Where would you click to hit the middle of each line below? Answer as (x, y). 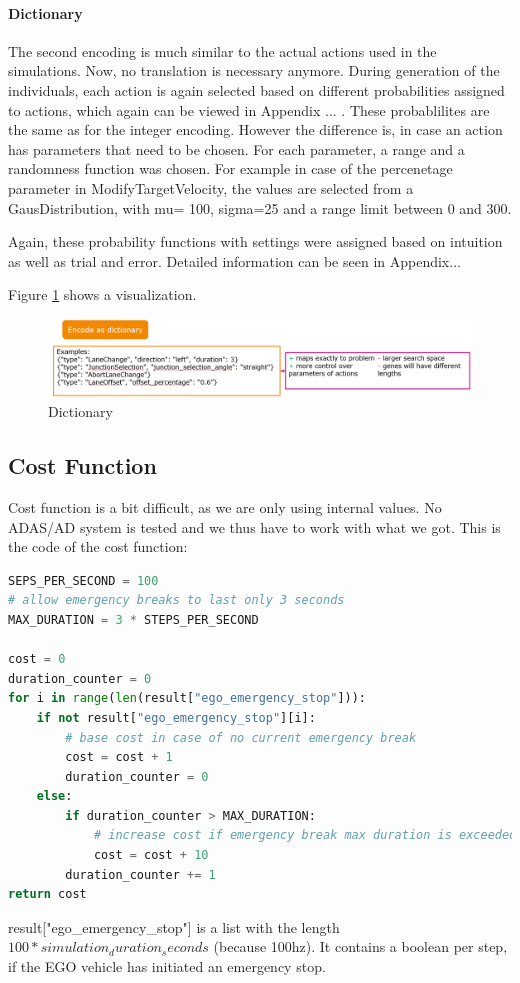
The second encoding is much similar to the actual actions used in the (222, 50)
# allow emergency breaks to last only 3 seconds (176, 600)
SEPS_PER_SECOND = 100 (83, 580)
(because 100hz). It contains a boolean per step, (360, 946)
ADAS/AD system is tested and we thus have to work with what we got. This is (254, 526)
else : (54, 796)
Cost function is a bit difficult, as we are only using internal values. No (225, 506)
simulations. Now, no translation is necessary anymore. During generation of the (254, 70)
